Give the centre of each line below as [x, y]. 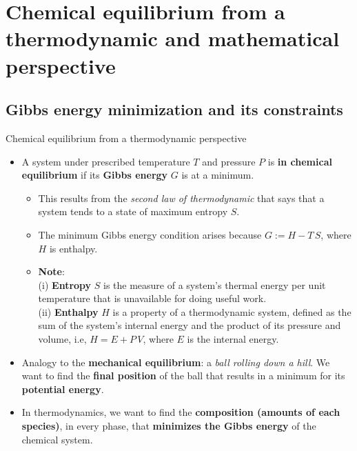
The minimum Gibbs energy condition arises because [150, 234]
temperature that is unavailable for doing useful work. [152, 298]
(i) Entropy [65, 284]
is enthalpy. [73, 248]
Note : [51, 271]
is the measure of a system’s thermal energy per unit [215, 284]
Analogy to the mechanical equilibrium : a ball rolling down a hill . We [176, 362]
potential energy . [63, 389]
